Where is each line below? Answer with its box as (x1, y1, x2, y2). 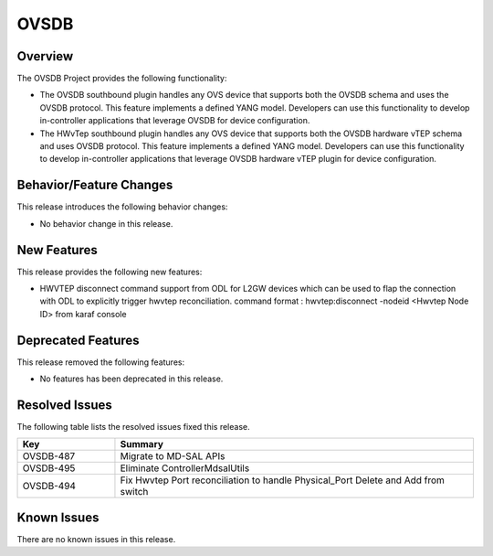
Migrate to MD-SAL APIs (120, 450, 226, 463)
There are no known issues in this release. (16, 533, 176, 544)
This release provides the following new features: (16, 266, 203, 277)
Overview (16, 48, 74, 64)
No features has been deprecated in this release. (39, 373, 224, 384)
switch (120, 486, 149, 498)
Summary (120, 438, 164, 451)
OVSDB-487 (22, 450, 76, 463)
